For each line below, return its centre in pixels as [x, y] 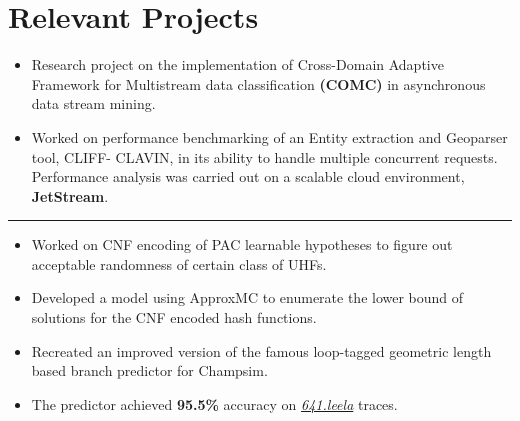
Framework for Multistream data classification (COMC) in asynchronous [258, 83]
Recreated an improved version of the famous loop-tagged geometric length [261, 350]
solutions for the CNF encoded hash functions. [174, 317]
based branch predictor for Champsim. [149, 370]
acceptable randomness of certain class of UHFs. [179, 263]
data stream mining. [93, 103]
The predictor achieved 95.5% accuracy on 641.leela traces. [214, 403]
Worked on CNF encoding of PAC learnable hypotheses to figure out [242, 244]
